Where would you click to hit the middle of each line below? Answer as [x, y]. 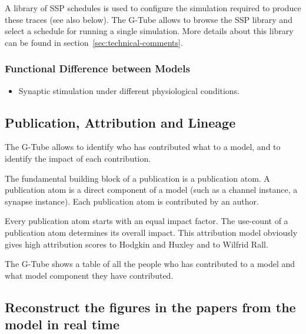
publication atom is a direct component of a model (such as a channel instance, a [151, 190]
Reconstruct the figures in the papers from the [150, 307]
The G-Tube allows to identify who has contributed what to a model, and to [143, 147]
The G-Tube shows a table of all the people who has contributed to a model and [150, 264]
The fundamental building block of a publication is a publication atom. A [137, 178]
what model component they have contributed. [89, 275]
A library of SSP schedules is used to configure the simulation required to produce [153, 8]
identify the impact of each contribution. [78, 158]
